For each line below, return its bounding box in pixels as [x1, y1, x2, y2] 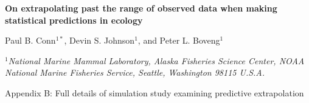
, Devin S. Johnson [64, 34, 135, 47]
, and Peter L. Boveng [137, 34, 220, 47]
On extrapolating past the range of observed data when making [5, 2, 277, 14]
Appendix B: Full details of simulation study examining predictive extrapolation [5, 86, 304, 99]
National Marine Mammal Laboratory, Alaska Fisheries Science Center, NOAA [8, 54, 305, 67]
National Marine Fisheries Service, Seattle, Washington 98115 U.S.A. [5, 66, 265, 79]
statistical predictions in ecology [5, 13, 143, 26]
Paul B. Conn [5, 34, 56, 47]
